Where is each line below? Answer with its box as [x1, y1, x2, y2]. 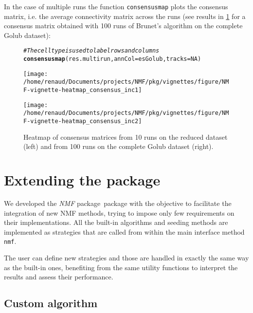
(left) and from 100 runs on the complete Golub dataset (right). [23, 141, 214, 151]
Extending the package [4, 170, 161, 190]
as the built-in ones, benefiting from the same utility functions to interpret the [4, 262, 238, 272]
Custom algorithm [4, 295, 98, 311]
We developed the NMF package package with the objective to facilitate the [4, 198, 232, 208]
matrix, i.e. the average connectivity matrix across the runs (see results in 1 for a [4, 11, 246, 21]
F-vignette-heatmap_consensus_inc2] [23, 118, 142, 125]
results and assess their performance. [4, 272, 113, 282]
